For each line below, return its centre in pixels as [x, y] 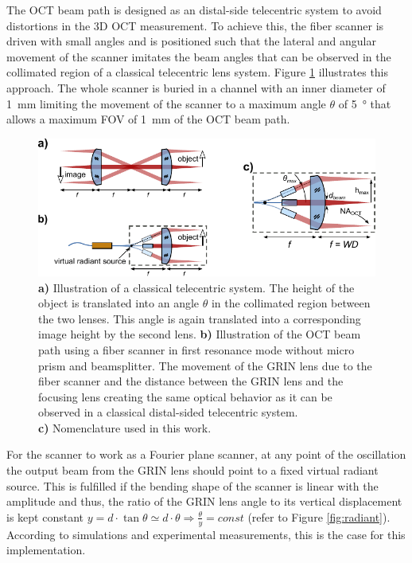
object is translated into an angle [119, 303]
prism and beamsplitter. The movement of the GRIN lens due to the [205, 365]
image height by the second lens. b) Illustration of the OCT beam [200, 334]
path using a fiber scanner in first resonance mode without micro [196, 349]
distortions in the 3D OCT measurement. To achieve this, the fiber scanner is [195, 25]
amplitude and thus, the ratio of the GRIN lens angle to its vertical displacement [204, 501]
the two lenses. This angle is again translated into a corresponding [200, 318]
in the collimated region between [291, 303]
